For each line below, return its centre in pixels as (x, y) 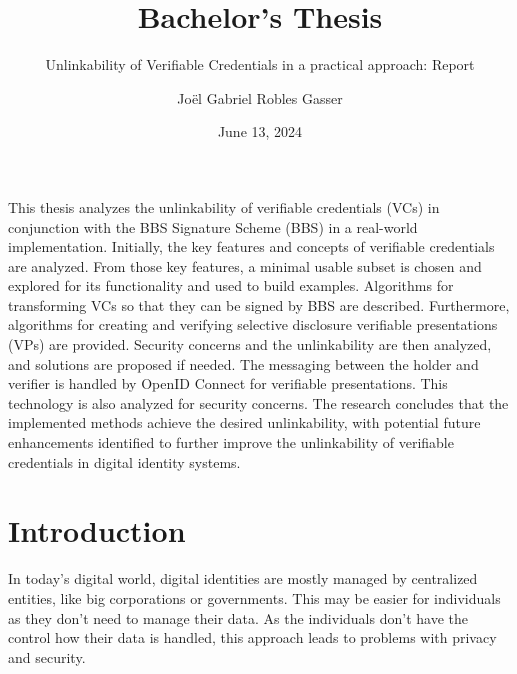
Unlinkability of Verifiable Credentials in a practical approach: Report (260, 64)
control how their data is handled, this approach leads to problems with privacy (252, 637)
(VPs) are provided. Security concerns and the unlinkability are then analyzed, (250, 344)
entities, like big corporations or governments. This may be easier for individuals (254, 597)
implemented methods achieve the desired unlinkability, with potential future (244, 422)
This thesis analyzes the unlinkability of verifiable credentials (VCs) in (224, 206)
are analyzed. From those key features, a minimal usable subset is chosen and (245, 265)
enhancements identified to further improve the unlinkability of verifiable (231, 442)
